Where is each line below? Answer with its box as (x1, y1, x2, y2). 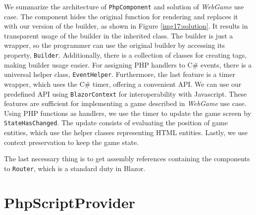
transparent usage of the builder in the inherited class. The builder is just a (4, 30, 233, 40)
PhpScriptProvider (4, 192, 135, 212)
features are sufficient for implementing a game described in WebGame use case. (4, 98, 247, 108)
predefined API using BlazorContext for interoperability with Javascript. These (4, 88, 247, 99)
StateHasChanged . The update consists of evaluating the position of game (4, 117, 228, 128)
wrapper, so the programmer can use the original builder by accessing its (4, 40, 225, 50)
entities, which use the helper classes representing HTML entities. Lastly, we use (4, 127, 248, 138)
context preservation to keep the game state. (4, 137, 139, 147)
